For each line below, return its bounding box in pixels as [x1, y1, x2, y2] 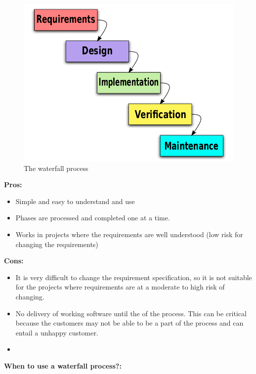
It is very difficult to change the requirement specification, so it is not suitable [15, 272, 252, 282]
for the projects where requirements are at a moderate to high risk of [15, 282, 225, 292]
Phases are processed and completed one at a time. [15, 212, 170, 223]
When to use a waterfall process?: [4, 360, 122, 371]
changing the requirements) [15, 239, 98, 249]
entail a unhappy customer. [15, 327, 98, 337]
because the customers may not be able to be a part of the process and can [15, 318, 244, 328]
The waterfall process [24, 163, 88, 173]
